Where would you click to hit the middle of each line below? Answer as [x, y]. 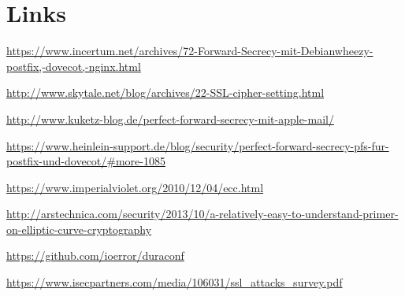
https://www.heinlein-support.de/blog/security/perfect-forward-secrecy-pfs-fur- [198, 145]
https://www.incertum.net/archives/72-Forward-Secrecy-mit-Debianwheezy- [190, 51]
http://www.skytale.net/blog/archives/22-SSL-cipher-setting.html [165, 92]
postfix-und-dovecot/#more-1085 [86, 161]
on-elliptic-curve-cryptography [79, 229]
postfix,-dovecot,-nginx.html [74, 66]
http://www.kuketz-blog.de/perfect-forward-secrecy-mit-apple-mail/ [170, 118]
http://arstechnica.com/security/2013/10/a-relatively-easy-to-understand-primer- [202, 214]
